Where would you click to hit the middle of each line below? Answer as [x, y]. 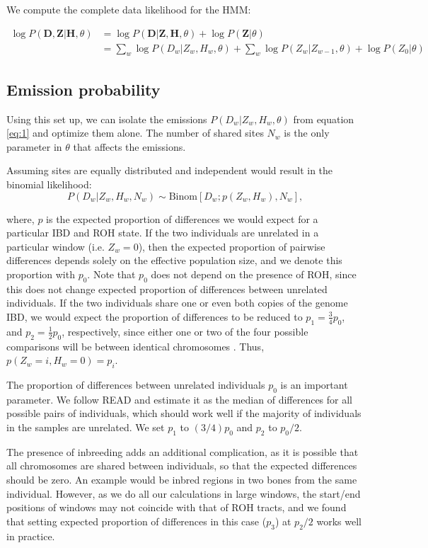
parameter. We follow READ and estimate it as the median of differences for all [179, 399]
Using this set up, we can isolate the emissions [107, 119]
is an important [314, 384]
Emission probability [83, 89]
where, [21, 218]
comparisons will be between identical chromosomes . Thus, [135, 346]
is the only [307, 133]
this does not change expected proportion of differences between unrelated [167, 289]
